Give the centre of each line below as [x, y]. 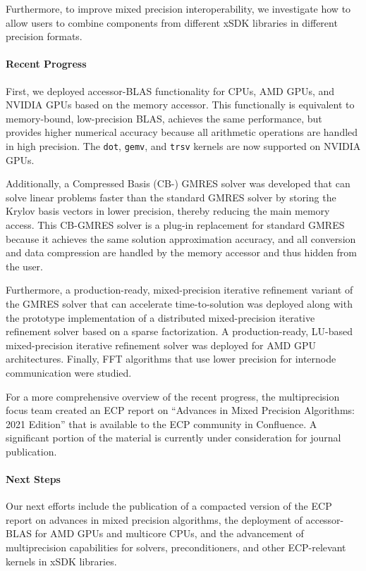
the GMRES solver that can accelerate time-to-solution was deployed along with [179, 303]
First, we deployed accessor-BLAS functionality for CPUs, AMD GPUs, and [170, 90]
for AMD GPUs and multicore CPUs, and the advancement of [169, 533]
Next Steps [33, 479]
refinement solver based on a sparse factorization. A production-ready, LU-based [179, 331]
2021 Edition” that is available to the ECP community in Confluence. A [161, 423]
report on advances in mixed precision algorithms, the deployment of [154, 519]
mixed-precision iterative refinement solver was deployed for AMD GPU [161, 345]
